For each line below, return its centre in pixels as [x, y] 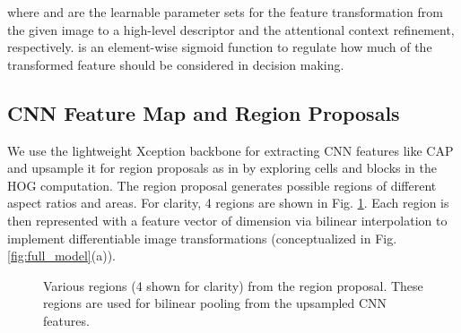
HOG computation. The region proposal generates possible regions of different [222, 185]
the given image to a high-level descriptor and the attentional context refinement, [231, 29]
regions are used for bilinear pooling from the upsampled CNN [215, 303]
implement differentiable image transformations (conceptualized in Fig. [202, 238]
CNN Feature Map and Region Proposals [204, 112]
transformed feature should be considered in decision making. [176, 64]
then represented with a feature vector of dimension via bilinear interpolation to [227, 220]
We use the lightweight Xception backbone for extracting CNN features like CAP [230, 150]
